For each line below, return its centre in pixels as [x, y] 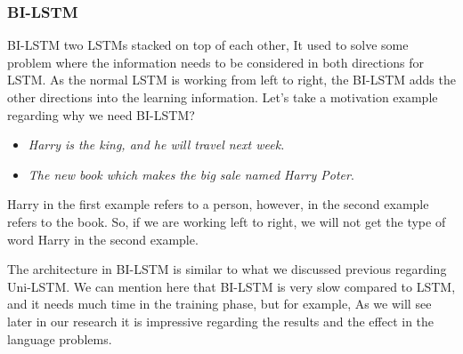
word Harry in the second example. [103, 239]
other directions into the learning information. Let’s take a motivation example [223, 97]
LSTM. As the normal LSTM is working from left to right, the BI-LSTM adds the [231, 80]
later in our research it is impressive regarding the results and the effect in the [221, 321]
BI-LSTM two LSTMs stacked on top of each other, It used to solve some [208, 45]
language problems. [60, 338]
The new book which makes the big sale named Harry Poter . [191, 174]
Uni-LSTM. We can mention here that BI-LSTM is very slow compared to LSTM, [231, 286]
